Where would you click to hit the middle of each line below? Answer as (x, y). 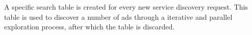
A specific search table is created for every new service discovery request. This (126, 7)
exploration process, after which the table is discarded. (90, 27)
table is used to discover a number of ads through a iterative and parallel (118, 16)
